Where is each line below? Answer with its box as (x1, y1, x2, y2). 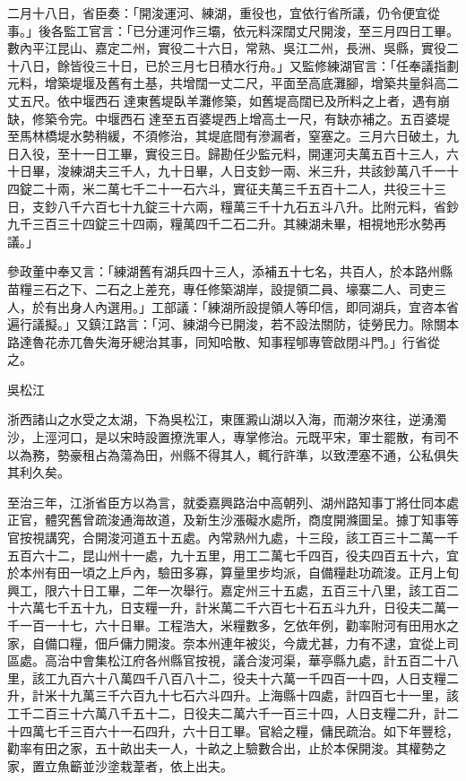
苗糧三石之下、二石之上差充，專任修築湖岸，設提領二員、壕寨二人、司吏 (7, 279, 434, 298)
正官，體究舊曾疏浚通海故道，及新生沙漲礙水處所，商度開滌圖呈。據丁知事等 (7, 510, 459, 529)
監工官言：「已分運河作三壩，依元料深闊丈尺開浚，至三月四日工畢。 (63, 21, 459, 39)
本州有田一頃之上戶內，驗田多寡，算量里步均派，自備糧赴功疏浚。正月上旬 (19, 563, 459, 582)
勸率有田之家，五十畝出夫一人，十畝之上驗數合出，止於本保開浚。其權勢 (7, 739, 434, 758)
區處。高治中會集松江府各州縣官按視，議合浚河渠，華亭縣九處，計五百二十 (7, 651, 446, 670)
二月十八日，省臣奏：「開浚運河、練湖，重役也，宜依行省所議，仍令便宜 (7, 4, 427, 22)
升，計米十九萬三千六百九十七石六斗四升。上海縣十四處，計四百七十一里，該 (7, 686, 459, 705)
